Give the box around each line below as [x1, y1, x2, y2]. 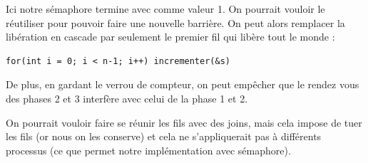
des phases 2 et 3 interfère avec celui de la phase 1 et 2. [6, 90, 248, 105]
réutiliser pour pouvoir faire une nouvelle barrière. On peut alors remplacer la [6, 15, 345, 30]
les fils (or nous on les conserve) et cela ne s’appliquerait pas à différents [6, 129, 322, 144]
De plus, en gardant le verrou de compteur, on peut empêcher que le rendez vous [6, 77, 359, 92]
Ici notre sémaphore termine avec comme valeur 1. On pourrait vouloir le [6, 1, 325, 16]
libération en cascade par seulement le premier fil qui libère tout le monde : [6, 29, 335, 44]
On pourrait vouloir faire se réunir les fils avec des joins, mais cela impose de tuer [6, 115, 362, 130]
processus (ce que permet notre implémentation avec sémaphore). [6, 142, 291, 157]
